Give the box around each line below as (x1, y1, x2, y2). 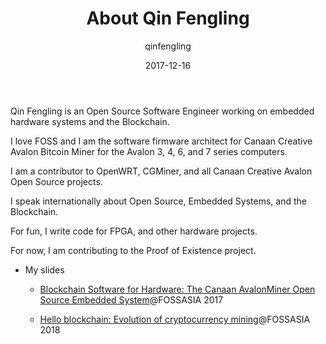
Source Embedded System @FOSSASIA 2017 (39, 293, 224, 306)
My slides (24, 263, 65, 276)
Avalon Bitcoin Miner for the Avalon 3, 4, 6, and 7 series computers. (10, 145, 288, 157)
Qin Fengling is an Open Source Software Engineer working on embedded (10, 105, 315, 117)
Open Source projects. (10, 175, 103, 187)
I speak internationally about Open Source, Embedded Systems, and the (10, 195, 307, 207)
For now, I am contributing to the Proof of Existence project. (10, 244, 257, 256)
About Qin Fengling (86, 7, 250, 30)
